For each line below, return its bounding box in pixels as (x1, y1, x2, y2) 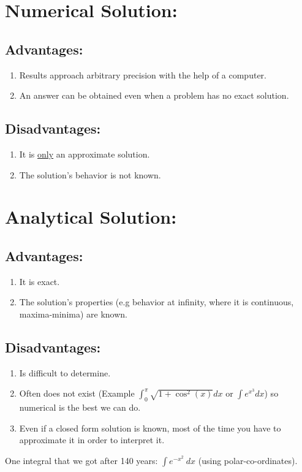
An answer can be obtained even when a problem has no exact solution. (19, 89, 289, 102)
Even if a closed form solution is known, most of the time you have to (19, 421, 281, 434)
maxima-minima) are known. (19, 307, 128, 320)
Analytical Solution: (5, 204, 177, 229)
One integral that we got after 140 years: (5, 454, 158, 466)
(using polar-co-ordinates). (198, 454, 298, 466)
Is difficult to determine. (19, 366, 111, 379)
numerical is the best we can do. (19, 401, 141, 414)
